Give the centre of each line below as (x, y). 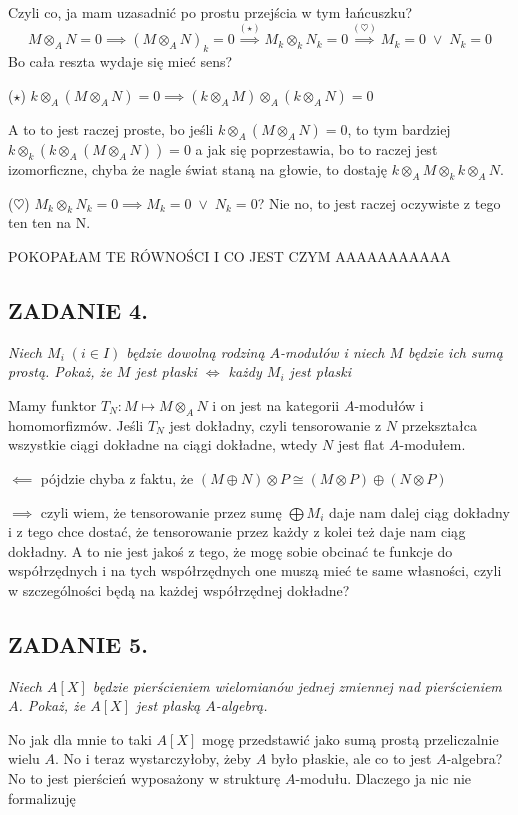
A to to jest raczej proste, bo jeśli (111, 128)
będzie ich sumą (455, 351)
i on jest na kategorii (276, 404)
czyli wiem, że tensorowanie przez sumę (161, 511)
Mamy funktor (52, 404)
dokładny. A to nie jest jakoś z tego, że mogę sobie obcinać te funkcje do (230, 550)
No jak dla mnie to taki (80, 738)
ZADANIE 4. (78, 309)
